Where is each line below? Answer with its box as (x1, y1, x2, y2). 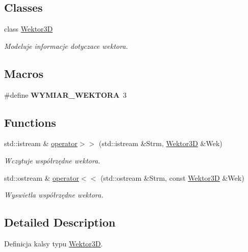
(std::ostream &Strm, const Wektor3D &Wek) (100, 172, 244, 183)
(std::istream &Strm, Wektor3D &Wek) (98, 138, 222, 149)
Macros (4, 65, 43, 81)
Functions (4, 114, 56, 130)
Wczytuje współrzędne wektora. (4, 155, 101, 165)
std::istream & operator (4, 138, 78, 149)
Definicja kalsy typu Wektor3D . (4, 238, 103, 248)
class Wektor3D (4, 23, 53, 34)
